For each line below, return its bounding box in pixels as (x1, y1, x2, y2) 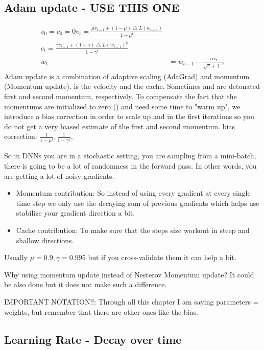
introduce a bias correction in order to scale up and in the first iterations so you (4, 111, 254, 122)
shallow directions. (16, 235, 74, 245)
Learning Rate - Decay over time (4, 331, 182, 347)
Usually (4, 252, 28, 263)
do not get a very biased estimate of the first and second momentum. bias (4, 121, 235, 131)
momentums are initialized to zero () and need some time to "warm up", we (4, 101, 241, 111)
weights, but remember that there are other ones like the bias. (4, 306, 198, 317)
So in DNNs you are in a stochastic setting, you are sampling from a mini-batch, (4, 150, 256, 161)
